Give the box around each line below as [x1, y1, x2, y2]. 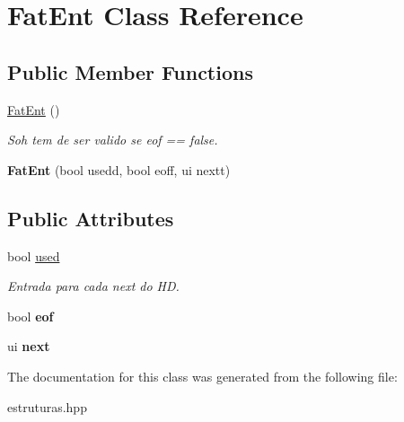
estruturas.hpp [7, 397, 87, 416]
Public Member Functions [7, 57, 253, 85]
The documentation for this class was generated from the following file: [7, 366, 398, 385]
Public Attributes [7, 204, 174, 232]
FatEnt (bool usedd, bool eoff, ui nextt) [7, 160, 231, 179]
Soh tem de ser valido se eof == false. [7, 130, 218, 149]
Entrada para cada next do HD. [7, 277, 180, 295]
